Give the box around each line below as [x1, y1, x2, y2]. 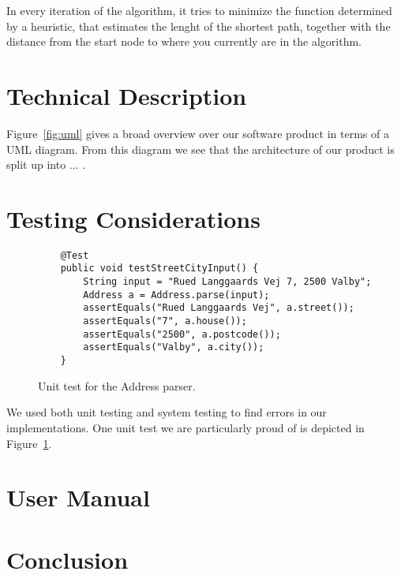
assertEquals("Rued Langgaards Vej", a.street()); [83, 302, 354, 314]
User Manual [6, 481, 150, 513]
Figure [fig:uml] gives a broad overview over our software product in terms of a [6, 125, 389, 141]
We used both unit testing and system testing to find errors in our [6, 404, 327, 420]
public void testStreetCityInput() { [60, 263, 259, 274]
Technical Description [6, 79, 247, 111]
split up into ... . [6, 156, 86, 173]
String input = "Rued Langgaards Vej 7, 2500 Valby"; [83, 276, 372, 288]
